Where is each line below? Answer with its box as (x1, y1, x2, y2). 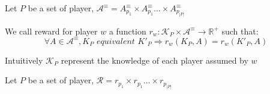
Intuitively (5, 54, 43, 66)
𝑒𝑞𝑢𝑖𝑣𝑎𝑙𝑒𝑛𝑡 (96, 37, 135, 46)
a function (109, 24, 146, 37)
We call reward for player (5, 24, 98, 37)
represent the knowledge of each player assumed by (61, 54, 248, 66)
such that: (221, 24, 259, 37)
